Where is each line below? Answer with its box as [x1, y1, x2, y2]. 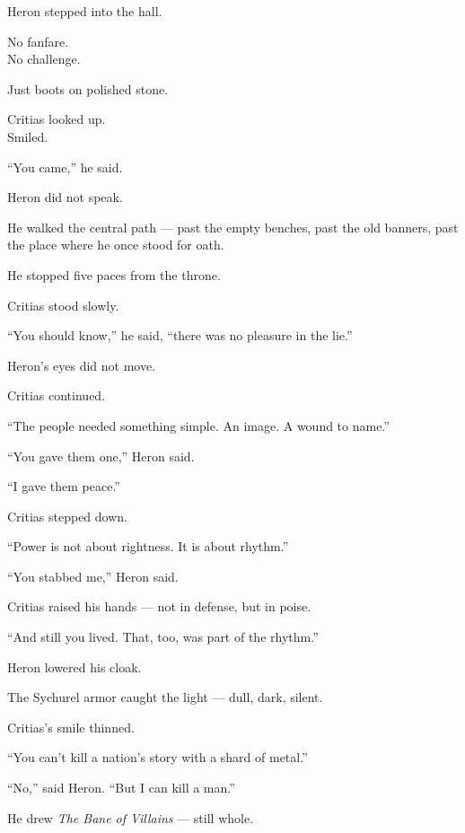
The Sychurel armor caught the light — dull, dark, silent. [7, 688, 323, 706]
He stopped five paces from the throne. [7, 265, 221, 284]
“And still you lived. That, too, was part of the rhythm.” [7, 627, 319, 646]
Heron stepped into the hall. [7, 2, 162, 20]
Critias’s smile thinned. [7, 717, 135, 736]
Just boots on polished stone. [7, 79, 169, 98]
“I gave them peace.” [7, 477, 120, 495]
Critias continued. [7, 386, 106, 405]
